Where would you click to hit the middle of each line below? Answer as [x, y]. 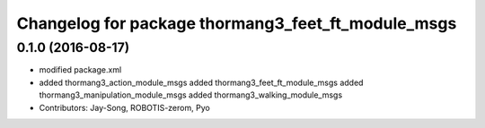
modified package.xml [80, 70]
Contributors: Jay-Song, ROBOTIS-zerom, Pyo [124, 107]
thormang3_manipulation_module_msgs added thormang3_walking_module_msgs [191, 95]
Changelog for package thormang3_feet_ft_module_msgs [237, 23]
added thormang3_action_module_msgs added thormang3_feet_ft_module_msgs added [201, 82]
